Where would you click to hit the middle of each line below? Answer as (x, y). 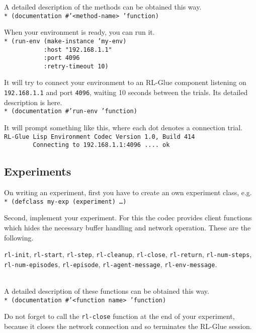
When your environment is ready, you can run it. (79, 32)
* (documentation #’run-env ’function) (71, 111)
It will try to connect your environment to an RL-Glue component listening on (125, 82)
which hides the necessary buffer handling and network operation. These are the (127, 227)
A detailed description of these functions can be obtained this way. (107, 291)
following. (19, 237)
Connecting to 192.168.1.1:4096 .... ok (101, 145)
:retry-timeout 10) (76, 66)
